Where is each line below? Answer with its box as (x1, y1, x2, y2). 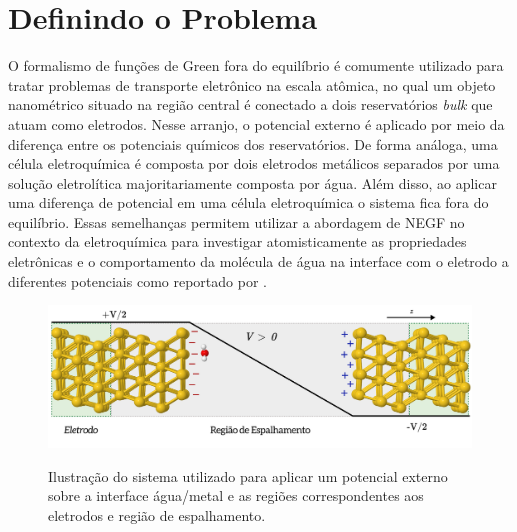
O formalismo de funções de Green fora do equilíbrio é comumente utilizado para (8, 55, 504, 76)
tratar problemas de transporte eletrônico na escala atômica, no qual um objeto (8, 74, 496, 95)
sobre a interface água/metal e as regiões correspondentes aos (48, 485, 424, 506)
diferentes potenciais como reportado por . (8, 270, 267, 291)
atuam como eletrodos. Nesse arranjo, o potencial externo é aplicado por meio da (8, 113, 505, 134)
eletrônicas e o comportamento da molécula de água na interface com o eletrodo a (8, 251, 509, 272)
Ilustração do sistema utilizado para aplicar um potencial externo (48, 465, 448, 486)
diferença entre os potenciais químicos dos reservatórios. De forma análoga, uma (8, 133, 498, 154)
